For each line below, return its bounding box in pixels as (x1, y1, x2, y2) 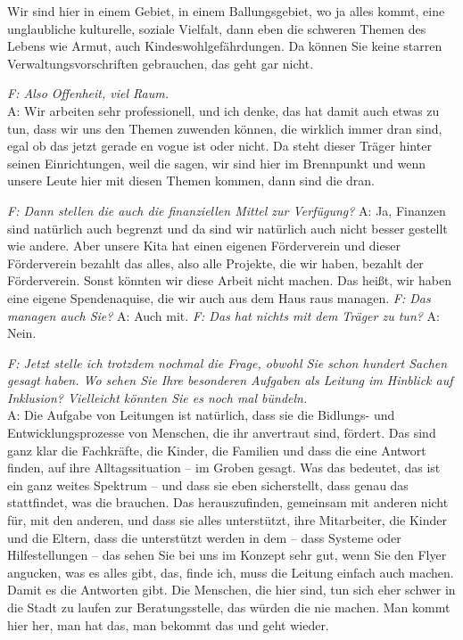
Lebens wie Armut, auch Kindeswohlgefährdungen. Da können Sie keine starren (7, 37, 442, 55)
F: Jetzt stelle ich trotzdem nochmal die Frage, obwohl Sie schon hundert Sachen (7, 353, 448, 372)
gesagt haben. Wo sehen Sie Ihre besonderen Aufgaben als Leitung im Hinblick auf (7, 371, 453, 390)
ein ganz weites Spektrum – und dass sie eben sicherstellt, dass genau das (7, 475, 409, 494)
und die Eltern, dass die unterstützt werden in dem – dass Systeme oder (7, 528, 401, 546)
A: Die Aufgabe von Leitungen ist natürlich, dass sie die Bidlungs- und (7, 406, 395, 424)
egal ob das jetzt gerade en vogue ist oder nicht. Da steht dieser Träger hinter (7, 136, 432, 155)
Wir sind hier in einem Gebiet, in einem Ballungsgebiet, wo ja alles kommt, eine (7, 2, 445, 20)
